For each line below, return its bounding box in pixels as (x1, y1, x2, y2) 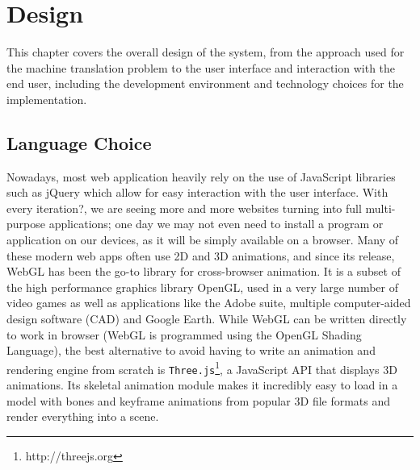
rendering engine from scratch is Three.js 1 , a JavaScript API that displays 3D (6, 358, 397, 377)
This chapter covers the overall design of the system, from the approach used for (6, 44, 405, 60)
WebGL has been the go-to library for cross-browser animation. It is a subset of (6, 263, 401, 280)
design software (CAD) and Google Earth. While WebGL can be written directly (6, 310, 407, 327)
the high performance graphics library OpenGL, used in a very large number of (6, 278, 398, 295)
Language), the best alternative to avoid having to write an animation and (6, 342, 376, 359)
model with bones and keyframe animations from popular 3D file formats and (6, 392, 391, 409)
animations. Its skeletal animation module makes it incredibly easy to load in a (6, 376, 398, 393)
